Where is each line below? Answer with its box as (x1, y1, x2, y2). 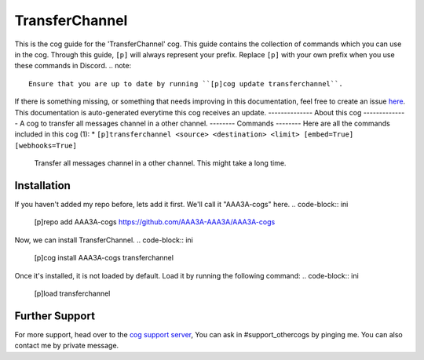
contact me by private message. (14, 341, 119, 351)
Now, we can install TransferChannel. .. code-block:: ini (14, 235, 194, 245)
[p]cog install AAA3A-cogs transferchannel (34, 253, 174, 263)
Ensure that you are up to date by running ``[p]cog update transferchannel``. (28, 79, 343, 88)
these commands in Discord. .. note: (14, 61, 132, 71)
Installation (14, 179, 71, 192)
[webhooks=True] (14, 141, 78, 150)
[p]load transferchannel (34, 289, 111, 298)
